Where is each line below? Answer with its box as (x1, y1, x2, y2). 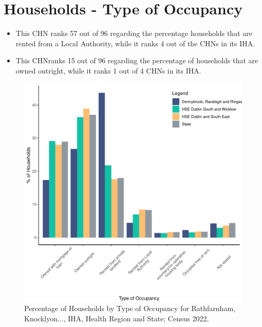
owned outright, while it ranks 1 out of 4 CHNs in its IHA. (15, 65, 201, 76)
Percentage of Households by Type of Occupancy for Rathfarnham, (24, 303, 235, 314)
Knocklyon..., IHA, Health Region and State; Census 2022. (24, 313, 209, 323)
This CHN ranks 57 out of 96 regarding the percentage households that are (15, 28, 252, 39)
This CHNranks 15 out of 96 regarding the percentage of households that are (15, 55, 258, 66)
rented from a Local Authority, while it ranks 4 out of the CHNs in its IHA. (15, 38, 255, 48)
